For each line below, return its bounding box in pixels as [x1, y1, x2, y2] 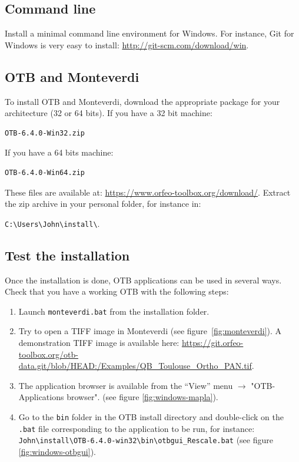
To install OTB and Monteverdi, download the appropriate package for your [5, 95, 280, 107]
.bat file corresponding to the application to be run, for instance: [18, 422, 255, 434]
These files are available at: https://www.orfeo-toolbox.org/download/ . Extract [5, 186, 291, 198]
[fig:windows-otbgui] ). [18, 445, 96, 457]
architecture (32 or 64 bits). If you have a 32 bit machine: [5, 107, 212, 119]
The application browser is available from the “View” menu [18, 379, 233, 391]
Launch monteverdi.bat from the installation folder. [18, 305, 210, 317]
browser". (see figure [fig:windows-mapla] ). [67, 391, 218, 403]
